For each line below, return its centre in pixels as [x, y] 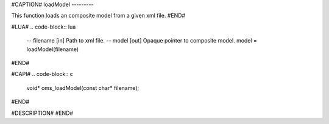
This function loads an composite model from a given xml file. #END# [98, 16]
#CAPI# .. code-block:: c [42, 74]
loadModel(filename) [53, 49]
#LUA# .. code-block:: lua [44, 27]
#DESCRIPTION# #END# [42, 113]
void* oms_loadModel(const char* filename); [83, 88]
